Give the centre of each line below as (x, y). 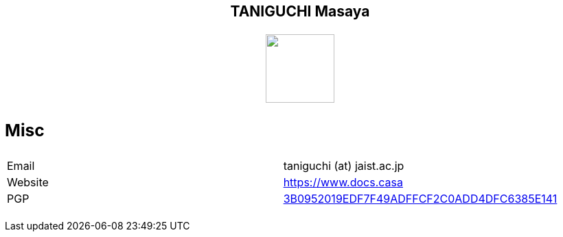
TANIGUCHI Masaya (300, 11)
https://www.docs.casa (343, 183)
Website (28, 183)
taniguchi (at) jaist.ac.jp (344, 166)
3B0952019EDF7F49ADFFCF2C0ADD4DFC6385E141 (420, 199)
